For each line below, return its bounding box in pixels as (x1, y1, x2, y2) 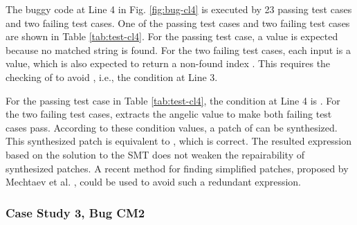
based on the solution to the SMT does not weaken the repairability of (6, 147, 304, 161)
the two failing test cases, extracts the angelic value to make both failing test (6, 107, 332, 121)
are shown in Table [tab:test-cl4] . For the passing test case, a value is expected (6, 29, 338, 44)
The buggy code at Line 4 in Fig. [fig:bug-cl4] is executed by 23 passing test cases (6, 2, 352, 16)
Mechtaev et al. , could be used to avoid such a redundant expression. (6, 174, 301, 189)
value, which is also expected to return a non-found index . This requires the (6, 56, 331, 71)
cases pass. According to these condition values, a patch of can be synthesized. (6, 120, 338, 134)
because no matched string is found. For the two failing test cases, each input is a (6, 42, 351, 57)
